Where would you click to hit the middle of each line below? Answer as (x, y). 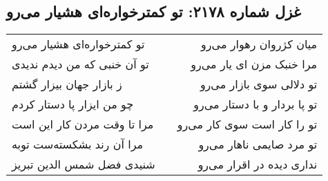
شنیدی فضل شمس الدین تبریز (84, 164)
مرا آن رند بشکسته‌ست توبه (78, 144)
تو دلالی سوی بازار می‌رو (259, 84)
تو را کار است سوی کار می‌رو (247, 124)
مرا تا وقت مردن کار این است (83, 124)
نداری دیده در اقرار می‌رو (258, 164)
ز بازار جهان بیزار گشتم (67, 84)
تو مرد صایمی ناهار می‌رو (258, 144)
